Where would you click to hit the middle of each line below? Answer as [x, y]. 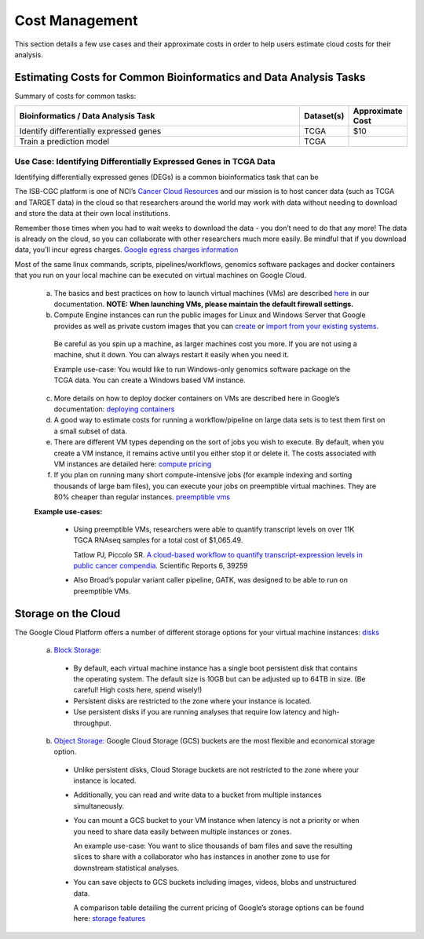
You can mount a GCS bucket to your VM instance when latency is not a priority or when [217, 820]
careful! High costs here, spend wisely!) [138, 690]
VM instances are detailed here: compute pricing [133, 464]
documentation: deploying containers [114, 409]
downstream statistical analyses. [126, 868]
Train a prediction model [64, 141]
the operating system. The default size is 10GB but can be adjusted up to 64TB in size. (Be [219, 678]
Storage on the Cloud [68, 614]
